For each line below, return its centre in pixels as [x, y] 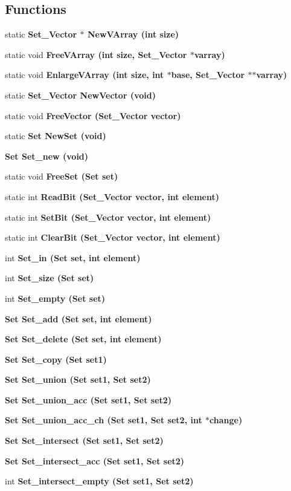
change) [226, 420]
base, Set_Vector [208, 75]
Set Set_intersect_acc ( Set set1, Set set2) [95, 460]
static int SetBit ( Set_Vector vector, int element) [108, 217]
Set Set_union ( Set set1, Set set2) [78, 379]
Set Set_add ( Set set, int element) [78, 318]
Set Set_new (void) [47, 156]
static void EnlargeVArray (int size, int [85, 75]
